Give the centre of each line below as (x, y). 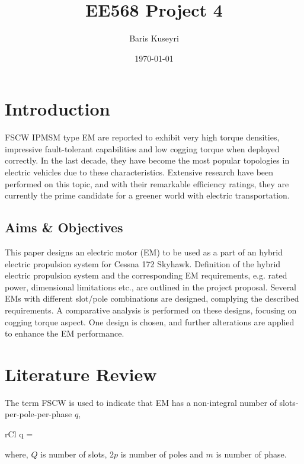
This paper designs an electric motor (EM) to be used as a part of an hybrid (144, 252)
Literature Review (81, 374)
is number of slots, (74, 454)
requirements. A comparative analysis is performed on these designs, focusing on (151, 310)
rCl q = (19, 434)
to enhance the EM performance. (65, 333)
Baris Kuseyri (154, 38)
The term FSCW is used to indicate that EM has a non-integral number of (141, 402)
